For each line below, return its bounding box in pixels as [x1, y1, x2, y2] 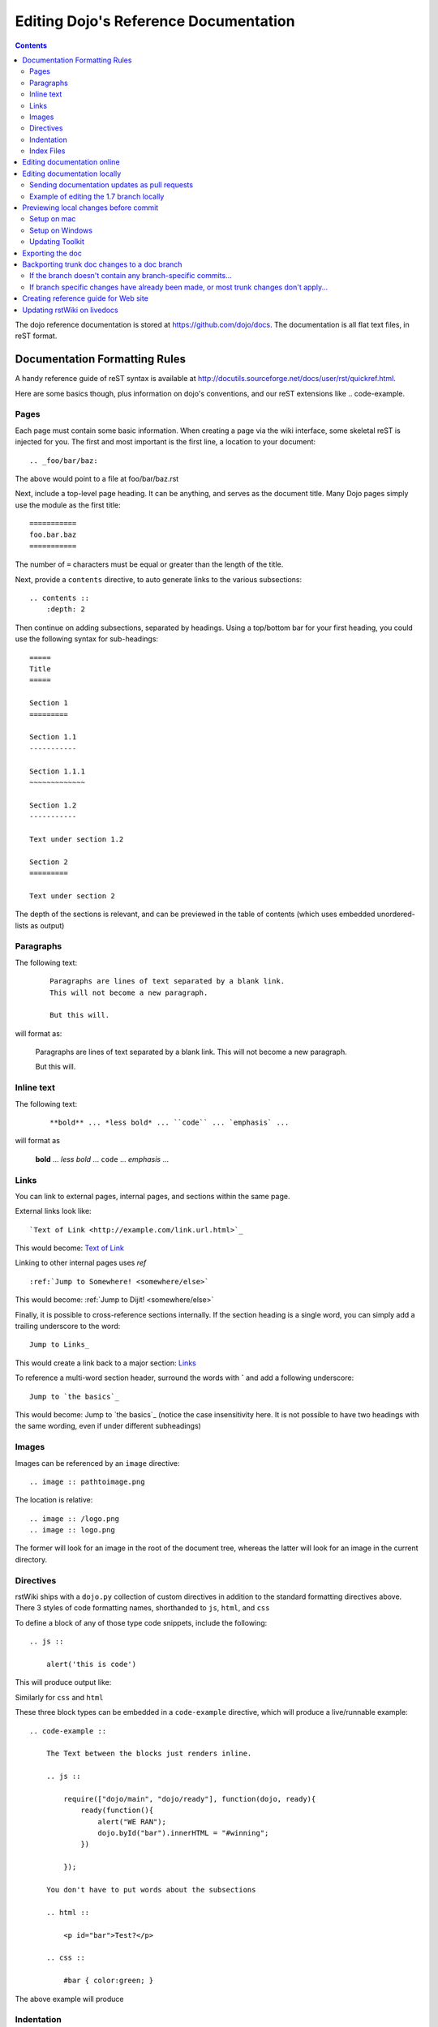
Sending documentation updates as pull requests [29, 180, 194, 190]
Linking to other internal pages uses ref [15, 1258, 147, 1268]
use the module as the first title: [15, 499, 121, 510]
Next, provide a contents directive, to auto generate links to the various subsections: [15, 574, 303, 584]
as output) [29, 920, 65, 930]
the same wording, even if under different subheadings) [15, 1421, 202, 1431]
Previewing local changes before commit [22, 203, 159, 212]
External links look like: [15, 1206, 92, 1216]
